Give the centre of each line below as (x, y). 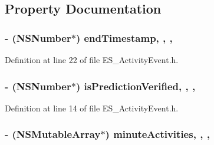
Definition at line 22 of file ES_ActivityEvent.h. (92, 60)
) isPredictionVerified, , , (136, 86)
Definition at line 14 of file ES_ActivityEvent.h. (92, 108)
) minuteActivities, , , (157, 134)
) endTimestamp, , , (124, 37)
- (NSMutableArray (53, 134)
